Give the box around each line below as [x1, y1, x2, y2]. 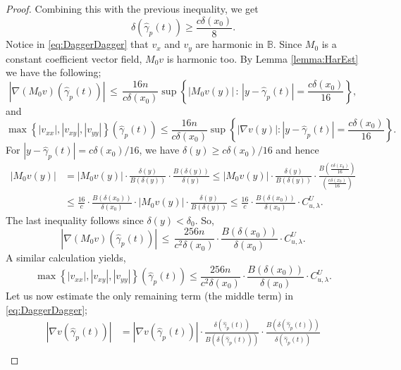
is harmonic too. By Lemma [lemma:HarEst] [166, 51, 359, 66]
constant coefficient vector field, [6, 51, 142, 66]
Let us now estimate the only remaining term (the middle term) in [6, 288, 293, 302]
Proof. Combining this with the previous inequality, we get [6, 1, 259, 16]
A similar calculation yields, [6, 250, 126, 265]
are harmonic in [195, 37, 264, 51]
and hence [276, 142, 319, 157]
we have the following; [6, 65, 101, 80]
